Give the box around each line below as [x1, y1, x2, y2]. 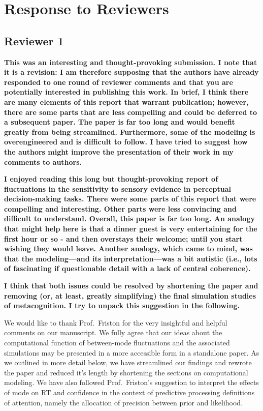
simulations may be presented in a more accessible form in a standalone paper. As [4, 347, 259, 358]
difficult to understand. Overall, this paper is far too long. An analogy [4, 213, 255, 224]
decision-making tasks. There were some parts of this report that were [4, 193, 256, 204]
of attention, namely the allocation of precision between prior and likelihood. [4, 397, 243, 407]
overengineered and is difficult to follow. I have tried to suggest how [4, 136, 248, 147]
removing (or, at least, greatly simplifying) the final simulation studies [4, 290, 256, 301]
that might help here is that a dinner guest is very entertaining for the [4, 223, 257, 234]
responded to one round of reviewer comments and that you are [4, 76, 233, 87]
